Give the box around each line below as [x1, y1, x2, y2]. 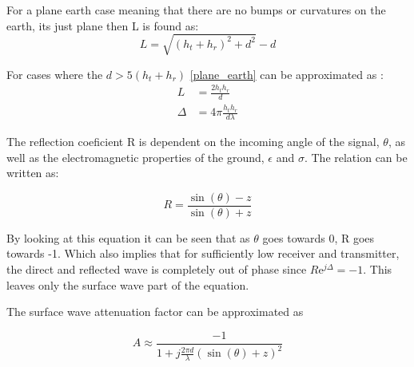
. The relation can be [304, 148, 408, 165]
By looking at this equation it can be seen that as [6, 229, 250, 246]
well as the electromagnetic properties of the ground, [6, 148, 265, 165]
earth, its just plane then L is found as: [6, 17, 199, 34]
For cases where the [6, 65, 103, 82]
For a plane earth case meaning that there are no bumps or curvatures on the [6, 2, 386, 18]
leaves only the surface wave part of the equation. [6, 276, 249, 293]
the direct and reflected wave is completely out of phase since [6, 260, 307, 277]
